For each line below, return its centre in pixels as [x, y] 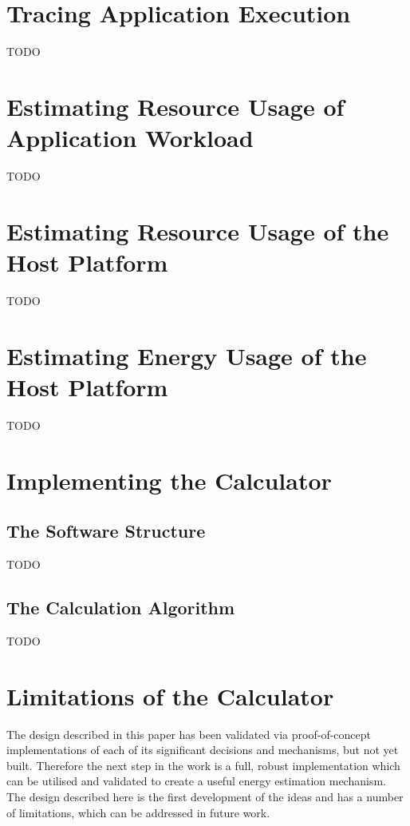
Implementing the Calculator [169, 480]
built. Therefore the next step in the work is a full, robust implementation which [203, 765]
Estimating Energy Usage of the [187, 355]
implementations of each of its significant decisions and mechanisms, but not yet [203, 750]
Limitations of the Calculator [170, 695]
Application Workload [130, 138]
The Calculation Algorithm [121, 607]
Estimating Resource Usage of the [198, 230]
